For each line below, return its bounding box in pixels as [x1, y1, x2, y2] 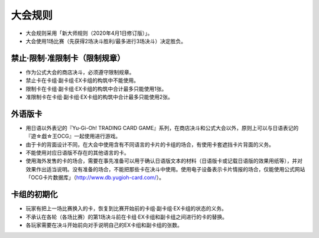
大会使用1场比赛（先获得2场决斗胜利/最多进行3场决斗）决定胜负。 [25, 37, 186, 44]
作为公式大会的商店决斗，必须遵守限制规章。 [25, 69, 135, 76]
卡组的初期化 [11, 190, 58, 200]
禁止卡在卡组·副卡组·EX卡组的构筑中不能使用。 [25, 77, 139, 84]
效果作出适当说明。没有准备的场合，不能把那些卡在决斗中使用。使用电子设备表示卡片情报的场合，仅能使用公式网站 [25, 165, 305, 172]
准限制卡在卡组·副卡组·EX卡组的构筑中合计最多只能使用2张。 [25, 93, 174, 100]
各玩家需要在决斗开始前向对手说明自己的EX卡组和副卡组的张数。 [25, 221, 183, 229]
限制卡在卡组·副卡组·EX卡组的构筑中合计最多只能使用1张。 [25, 85, 167, 92]
